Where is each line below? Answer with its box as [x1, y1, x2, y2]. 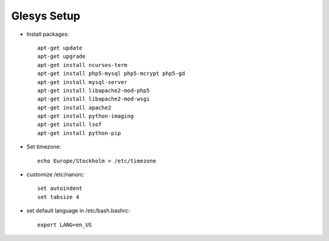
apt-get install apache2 [37, 104, 111, 111]
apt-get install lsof [37, 121, 102, 128]
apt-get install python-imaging [37, 113, 134, 120]
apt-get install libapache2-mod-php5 [37, 87, 150, 94]
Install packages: [26, 30, 69, 38]
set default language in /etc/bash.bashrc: [26, 207, 130, 214]
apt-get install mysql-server [37, 79, 128, 85]
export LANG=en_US [37, 221, 93, 228]
